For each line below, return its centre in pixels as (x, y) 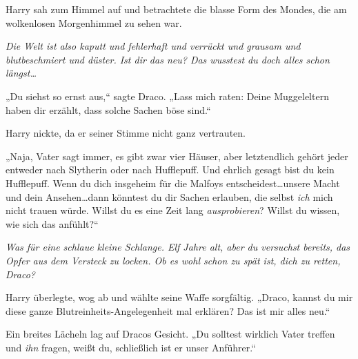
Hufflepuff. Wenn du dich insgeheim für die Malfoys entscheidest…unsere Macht (173, 183)
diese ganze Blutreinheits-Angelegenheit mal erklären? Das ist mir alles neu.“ (168, 310)
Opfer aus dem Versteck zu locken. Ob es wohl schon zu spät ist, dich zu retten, (173, 260)
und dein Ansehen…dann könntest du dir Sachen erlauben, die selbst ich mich (169, 196)
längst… (21, 73)
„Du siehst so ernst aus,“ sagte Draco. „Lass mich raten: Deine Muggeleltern (167, 96)
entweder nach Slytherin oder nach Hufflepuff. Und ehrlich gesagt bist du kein (170, 169)
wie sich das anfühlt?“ (52, 223)
